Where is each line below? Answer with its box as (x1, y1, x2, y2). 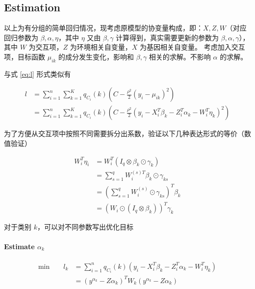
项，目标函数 (4, 51, 45, 61)
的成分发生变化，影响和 (58, 51, 134, 61)
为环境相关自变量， (70, 42, 132, 52)
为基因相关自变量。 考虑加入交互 (140, 42, 245, 52)
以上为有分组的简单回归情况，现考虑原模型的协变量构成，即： (4, 23, 203, 33)
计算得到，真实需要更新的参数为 (116, 32, 219, 42)
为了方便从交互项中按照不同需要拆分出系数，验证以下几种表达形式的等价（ (4, 128, 244, 139)
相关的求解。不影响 (149, 51, 211, 61)
